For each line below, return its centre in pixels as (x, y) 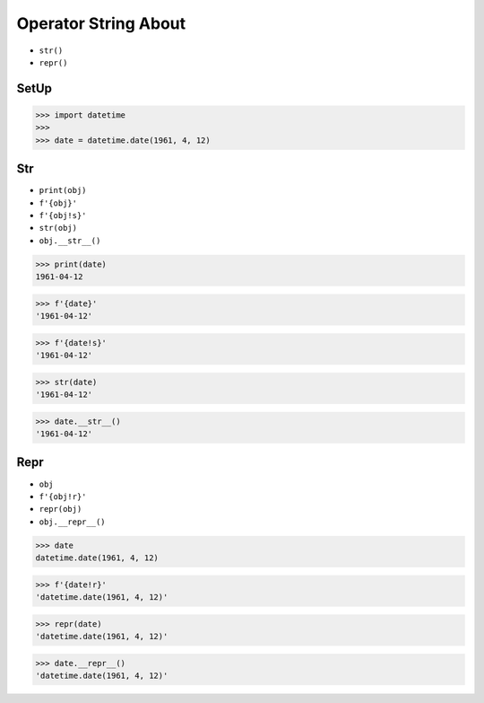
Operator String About (101, 23)
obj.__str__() (70, 241)
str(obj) (58, 228)
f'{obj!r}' (63, 496)
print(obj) (63, 190)
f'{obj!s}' (63, 215)
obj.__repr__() (73, 522)
